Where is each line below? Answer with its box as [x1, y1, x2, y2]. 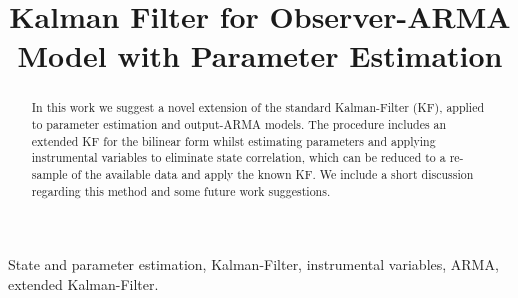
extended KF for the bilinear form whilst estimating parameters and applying [31, 132, 436, 149]
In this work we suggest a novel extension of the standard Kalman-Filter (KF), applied [31, 99, 485, 116]
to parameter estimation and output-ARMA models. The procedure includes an [31, 116, 447, 133]
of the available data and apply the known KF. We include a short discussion [71, 165, 474, 182]
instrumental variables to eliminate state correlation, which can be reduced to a [31, 149, 446, 166]
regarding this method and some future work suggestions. [31, 182, 331, 199]
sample [31, 165, 68, 182]
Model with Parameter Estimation [17, 35, 503, 76]
